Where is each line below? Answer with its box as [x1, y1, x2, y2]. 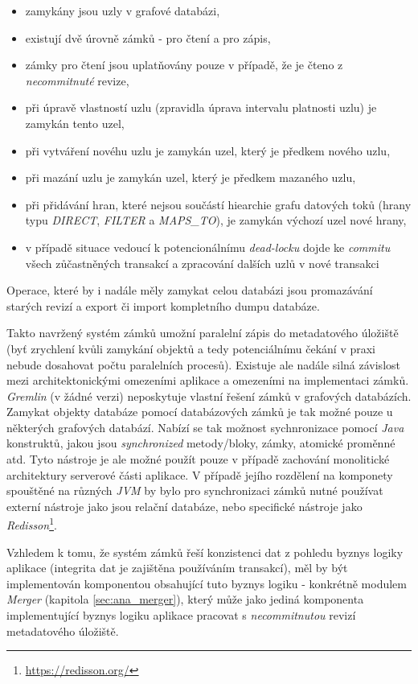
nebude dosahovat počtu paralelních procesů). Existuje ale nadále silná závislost [6, 356, 400, 373]
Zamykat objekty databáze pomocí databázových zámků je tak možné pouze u [6, 403, 393, 420]
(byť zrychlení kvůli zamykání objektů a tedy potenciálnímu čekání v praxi [6, 340, 376, 356]
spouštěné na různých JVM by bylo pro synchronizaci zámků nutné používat [6, 482, 383, 499]
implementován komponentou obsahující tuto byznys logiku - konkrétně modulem [6, 575, 407, 591]
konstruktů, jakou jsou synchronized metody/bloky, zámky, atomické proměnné [6, 435, 395, 451]
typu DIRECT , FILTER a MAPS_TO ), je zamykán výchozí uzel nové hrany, [25, 212, 407, 229]
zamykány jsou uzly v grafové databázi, [25, 2, 220, 19]
